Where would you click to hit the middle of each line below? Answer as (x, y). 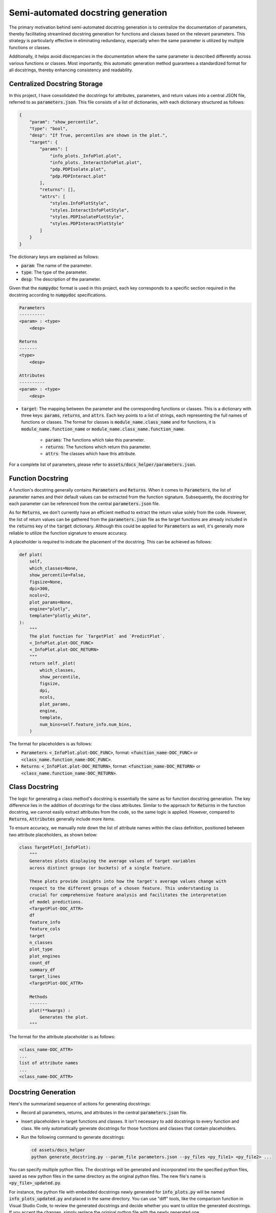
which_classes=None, (54, 568)
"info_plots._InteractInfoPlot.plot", (96, 162)
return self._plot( (53, 663)
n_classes (41, 942)
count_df (40, 963)
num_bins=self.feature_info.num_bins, (86, 724)
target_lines (45, 976)
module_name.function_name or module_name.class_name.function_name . (103, 429)
